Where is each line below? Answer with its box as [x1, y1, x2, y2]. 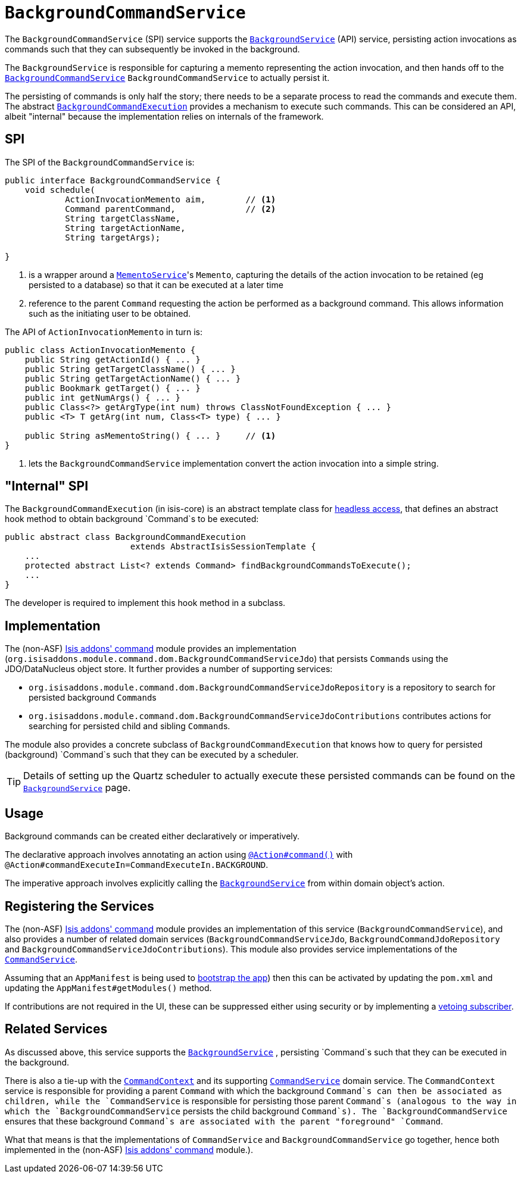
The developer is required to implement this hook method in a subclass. [5, 598, 286, 608]
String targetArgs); [65, 232, 161, 242]
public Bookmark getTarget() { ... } [24, 383, 201, 393]
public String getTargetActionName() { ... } [24, 373, 241, 383]
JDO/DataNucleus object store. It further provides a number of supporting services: [5, 664, 333, 674]
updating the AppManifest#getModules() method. [5, 982, 212, 993]
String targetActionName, [65, 223, 186, 233]
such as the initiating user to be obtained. [29, 308, 191, 318]
